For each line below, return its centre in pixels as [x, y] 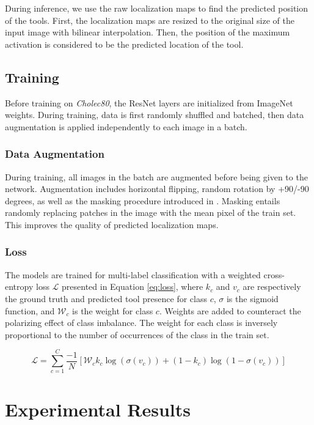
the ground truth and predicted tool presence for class [106, 298]
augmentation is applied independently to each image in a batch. [126, 126]
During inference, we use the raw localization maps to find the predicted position [157, 8]
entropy [19, 286]
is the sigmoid [252, 298]
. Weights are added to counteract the [230, 310]
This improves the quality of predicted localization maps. [112, 224]
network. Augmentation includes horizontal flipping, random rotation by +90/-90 [157, 189]
